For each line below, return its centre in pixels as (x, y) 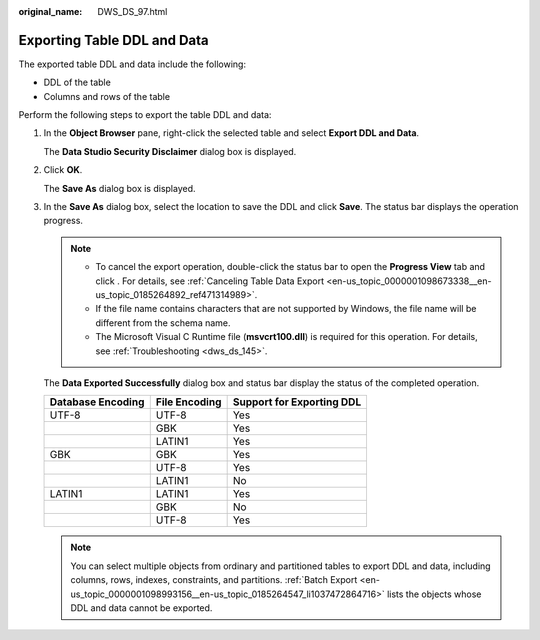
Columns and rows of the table (106, 96)
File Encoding (188, 402)
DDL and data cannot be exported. (141, 607)
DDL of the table (77, 82)
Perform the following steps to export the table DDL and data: (145, 115)
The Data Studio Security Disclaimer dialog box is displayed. (170, 151)
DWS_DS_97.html (132, 11)
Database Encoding (97, 402)
